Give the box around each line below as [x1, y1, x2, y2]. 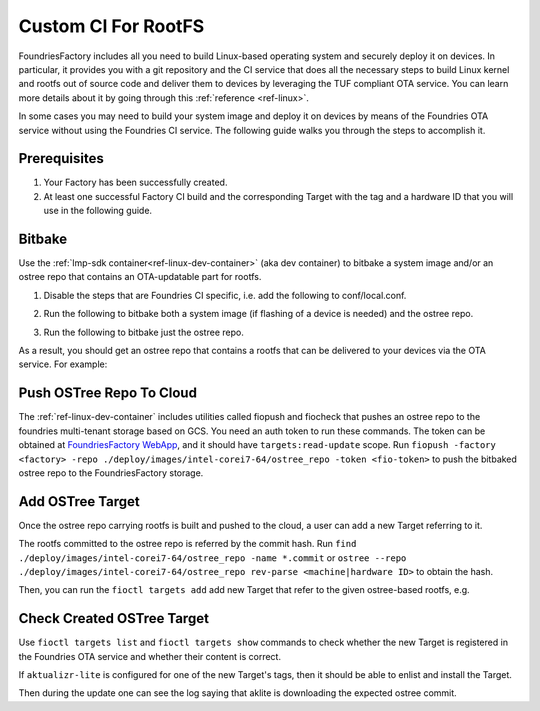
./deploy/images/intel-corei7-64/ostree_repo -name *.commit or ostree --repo [18, 551, 407, 564]
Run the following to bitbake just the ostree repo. [43, 326, 244, 338]
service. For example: [18, 358, 108, 370]
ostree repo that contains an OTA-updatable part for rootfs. [18, 271, 262, 283]
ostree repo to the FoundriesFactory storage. [18, 466, 204, 479]
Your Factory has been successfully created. [43, 176, 228, 189]
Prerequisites [18, 150, 104, 167]
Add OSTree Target [18, 493, 140, 510]
